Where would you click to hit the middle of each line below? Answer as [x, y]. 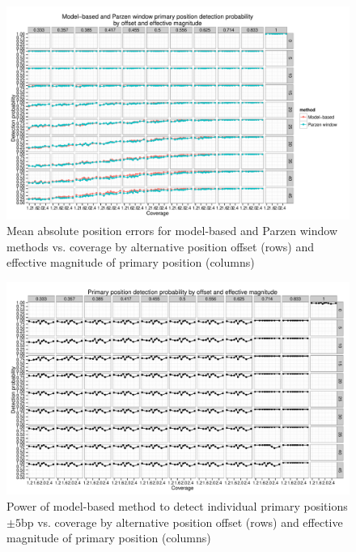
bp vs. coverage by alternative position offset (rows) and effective [182, 522]
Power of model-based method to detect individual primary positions [177, 506]
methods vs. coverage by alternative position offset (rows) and [161, 246]
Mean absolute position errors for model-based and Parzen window [172, 231]
